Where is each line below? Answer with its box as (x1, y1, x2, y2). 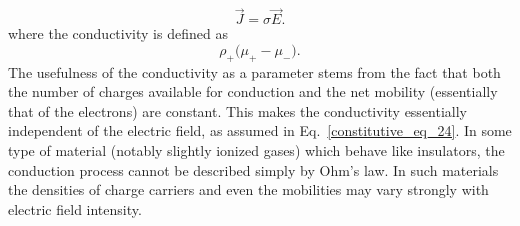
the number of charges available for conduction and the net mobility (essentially (8, 81, 498, 102)
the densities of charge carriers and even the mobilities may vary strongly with (8, 179, 489, 200)
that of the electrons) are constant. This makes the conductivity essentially (8, 100, 468, 121)
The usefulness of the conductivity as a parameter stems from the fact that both (8, 61, 501, 82)
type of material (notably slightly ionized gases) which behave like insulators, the (8, 139, 505, 160)
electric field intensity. (8, 198, 142, 219)
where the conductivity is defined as (8, 23, 228, 44)
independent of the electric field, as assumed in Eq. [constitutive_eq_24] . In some (8, 120, 512, 141)
